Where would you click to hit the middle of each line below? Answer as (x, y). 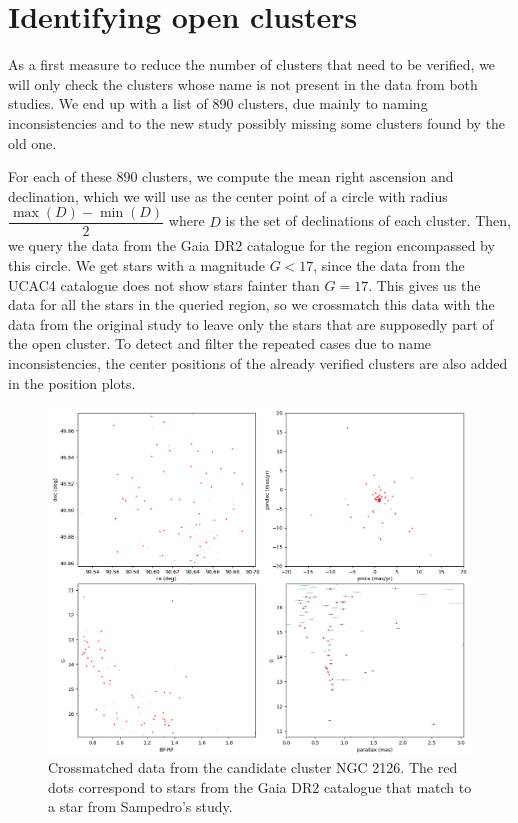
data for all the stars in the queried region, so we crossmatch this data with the (251, 304)
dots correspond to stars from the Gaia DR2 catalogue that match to (260, 786)
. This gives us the (424, 284)
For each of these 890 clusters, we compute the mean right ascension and (231, 176)
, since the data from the (389, 264)
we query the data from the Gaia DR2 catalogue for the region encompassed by (251, 245)
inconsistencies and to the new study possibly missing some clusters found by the (257, 122)
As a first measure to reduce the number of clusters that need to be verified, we (252, 64)
